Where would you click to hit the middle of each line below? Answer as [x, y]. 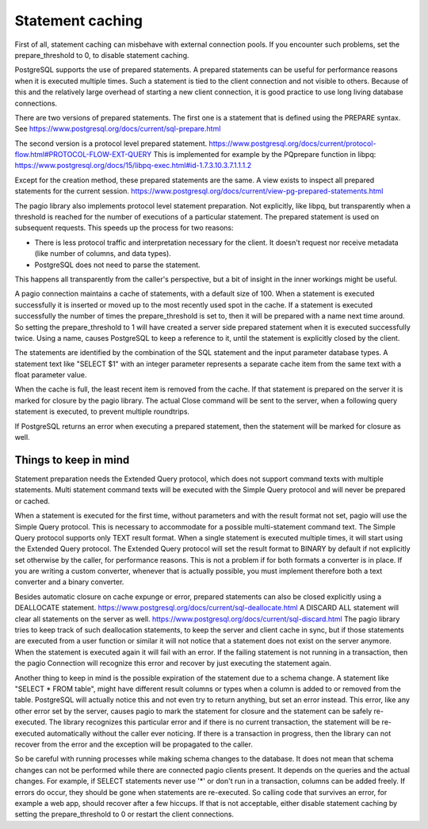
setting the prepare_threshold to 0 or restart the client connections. [124, 814]
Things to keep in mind [72, 460]
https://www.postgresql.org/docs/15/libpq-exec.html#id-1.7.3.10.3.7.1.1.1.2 [133, 166]
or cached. [32, 501]
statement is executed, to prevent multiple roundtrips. [102, 411]
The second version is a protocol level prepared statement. [111, 143]
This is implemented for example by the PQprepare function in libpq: [265, 155]
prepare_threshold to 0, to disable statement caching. [102, 55]
